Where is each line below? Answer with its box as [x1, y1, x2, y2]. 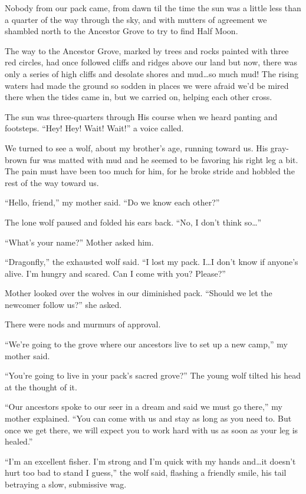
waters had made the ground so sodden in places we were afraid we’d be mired [5, 79, 289, 91]
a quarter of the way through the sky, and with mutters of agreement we [5, 13, 267, 25]
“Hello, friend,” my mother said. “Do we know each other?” [5, 196, 220, 208]
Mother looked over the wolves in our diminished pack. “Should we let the [5, 287, 272, 299]
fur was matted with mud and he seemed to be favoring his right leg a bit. [29, 153, 298, 165]
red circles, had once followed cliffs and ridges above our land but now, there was [5, 56, 297, 68]
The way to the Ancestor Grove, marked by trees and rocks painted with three [5, 44, 289, 57]
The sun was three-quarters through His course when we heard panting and [5, 110, 278, 122]
